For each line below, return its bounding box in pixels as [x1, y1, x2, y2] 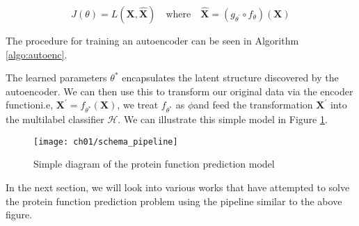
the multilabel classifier [6, 112, 104, 127]
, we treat [117, 97, 159, 112]
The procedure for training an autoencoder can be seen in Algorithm [6, 33, 299, 47]
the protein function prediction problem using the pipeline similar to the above [6, 193, 342, 208]
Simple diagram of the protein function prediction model [33, 156, 275, 171]
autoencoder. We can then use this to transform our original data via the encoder [6, 83, 353, 98]
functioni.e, [6, 97, 54, 112]
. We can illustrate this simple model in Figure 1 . [118, 112, 328, 127]
